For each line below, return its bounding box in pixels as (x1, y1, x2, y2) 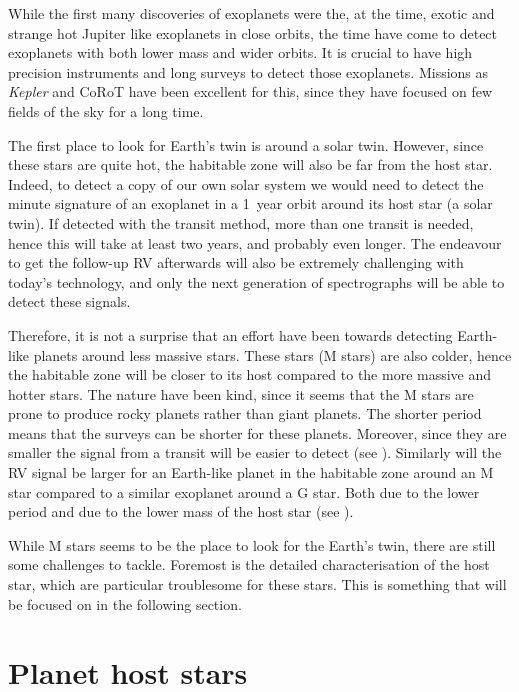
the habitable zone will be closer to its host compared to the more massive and (8, 364, 492, 385)
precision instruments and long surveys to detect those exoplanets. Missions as (8, 61, 489, 82)
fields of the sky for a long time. (8, 100, 204, 121)
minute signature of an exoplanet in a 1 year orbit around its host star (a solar (8, 193, 493, 214)
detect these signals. (8, 291, 131, 312)
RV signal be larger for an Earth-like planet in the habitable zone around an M (8, 462, 494, 483)
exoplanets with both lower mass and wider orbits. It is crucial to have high (8, 42, 473, 63)
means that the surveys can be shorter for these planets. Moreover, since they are (8, 422, 507, 443)
